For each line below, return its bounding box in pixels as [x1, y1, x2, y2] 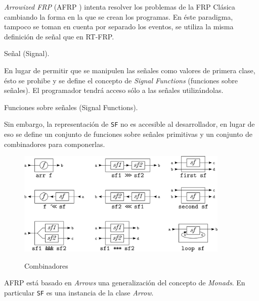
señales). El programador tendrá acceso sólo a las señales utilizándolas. [4, 85, 224, 95]
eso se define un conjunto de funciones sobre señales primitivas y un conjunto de [4, 129, 252, 139]
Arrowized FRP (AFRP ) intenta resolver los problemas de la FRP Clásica [4, 2, 235, 12]
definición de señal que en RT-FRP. [4, 31, 114, 41]
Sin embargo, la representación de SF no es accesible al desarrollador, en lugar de [4, 119, 255, 129]
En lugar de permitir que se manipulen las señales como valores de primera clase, [4, 65, 255, 75]
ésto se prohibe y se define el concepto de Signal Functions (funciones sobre [4, 75, 238, 85]
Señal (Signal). [4, 48, 50, 59]
